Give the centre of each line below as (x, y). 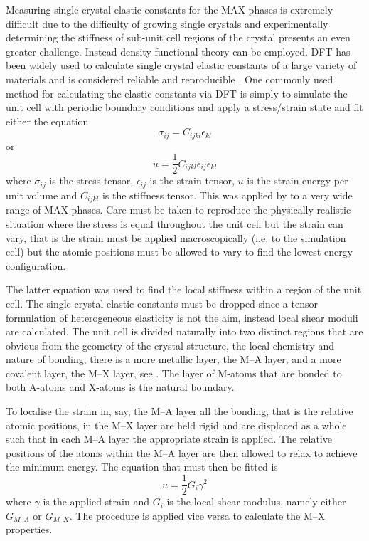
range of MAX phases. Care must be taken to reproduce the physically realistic (178, 210)
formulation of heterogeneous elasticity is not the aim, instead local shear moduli (182, 317)
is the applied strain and (96, 501)
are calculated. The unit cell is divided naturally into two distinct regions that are (184, 331)
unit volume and (42, 195)
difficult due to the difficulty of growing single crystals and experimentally (167, 23)
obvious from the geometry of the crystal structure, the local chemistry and (170, 345)
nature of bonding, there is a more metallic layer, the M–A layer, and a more (173, 359)
